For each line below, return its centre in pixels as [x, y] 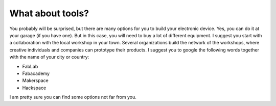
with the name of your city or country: [49, 57]
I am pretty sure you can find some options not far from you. [73, 97]
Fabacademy [36, 73]
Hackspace [34, 88]
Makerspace [35, 81]
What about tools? [49, 13]
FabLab [30, 66]
